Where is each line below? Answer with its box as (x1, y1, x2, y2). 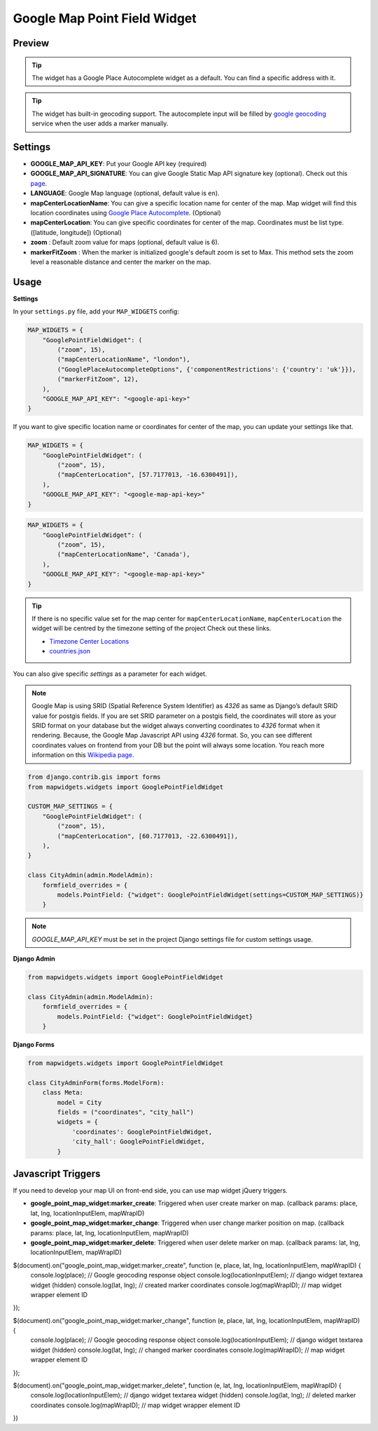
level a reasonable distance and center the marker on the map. (30, 257, 211, 266)
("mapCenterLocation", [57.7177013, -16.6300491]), (57, 470, 239, 479)
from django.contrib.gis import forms (27, 773, 161, 781)
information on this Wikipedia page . (31, 751, 134, 759)
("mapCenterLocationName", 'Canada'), (57, 550, 190, 559)
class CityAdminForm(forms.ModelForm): (27, 1078, 164, 1087)
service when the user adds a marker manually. (31, 119, 169, 128)
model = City (57, 1098, 102, 1106)
